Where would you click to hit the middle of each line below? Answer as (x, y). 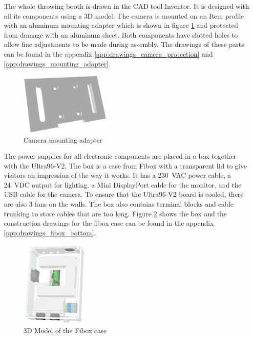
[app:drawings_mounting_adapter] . (57, 63)
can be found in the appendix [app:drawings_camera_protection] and (108, 53)
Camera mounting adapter (63, 139)
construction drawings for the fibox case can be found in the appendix (109, 223)
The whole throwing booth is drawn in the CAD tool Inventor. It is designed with (126, 6)
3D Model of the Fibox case (65, 330)
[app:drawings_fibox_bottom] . (50, 232)
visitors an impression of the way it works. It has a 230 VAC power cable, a (117, 175)
